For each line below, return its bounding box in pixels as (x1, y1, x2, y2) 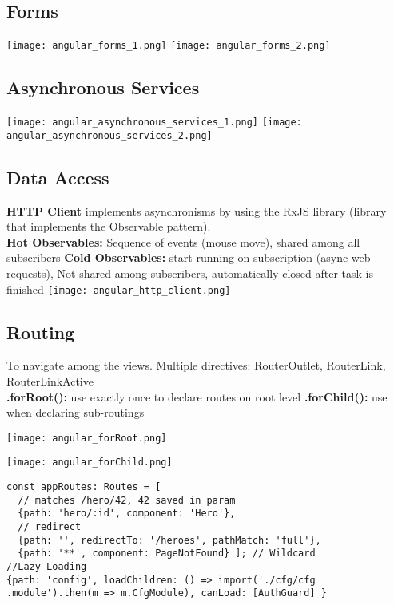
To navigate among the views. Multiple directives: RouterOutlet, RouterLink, (6, 357, 386, 374)
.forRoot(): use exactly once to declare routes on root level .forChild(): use (6, 388, 388, 405)
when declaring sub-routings (6, 404, 145, 421)
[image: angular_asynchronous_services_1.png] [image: (6, 117, 302, 129)
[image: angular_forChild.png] (6, 457, 173, 469)
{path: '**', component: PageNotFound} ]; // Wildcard (18, 548, 316, 560)
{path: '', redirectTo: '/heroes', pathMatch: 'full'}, (18, 534, 321, 546)
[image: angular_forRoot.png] (6, 432, 167, 444)
